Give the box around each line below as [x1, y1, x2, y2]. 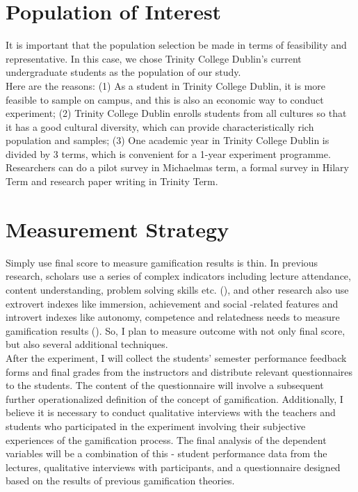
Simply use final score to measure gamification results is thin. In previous [6, 255, 318, 269]
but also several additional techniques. [6, 337, 168, 351]
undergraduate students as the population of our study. [6, 65, 241, 79]
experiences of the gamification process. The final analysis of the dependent [6, 432, 327, 447]
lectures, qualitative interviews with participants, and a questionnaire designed [6, 459, 341, 474]
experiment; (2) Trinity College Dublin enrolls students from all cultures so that [6, 106, 347, 120]
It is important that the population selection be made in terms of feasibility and [6, 38, 347, 52]
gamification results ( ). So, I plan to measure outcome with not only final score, [6, 323, 345, 338]
